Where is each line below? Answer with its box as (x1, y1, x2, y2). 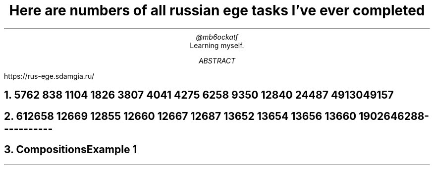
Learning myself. (190, 41, 244, 50)
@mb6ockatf (196, 32, 238, 41)
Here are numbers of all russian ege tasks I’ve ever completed (9, 2, 425, 19)
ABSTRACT (198, 56, 236, 65)
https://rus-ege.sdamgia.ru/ (4, 71, 94, 80)
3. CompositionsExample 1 (4, 143, 137, 156)
